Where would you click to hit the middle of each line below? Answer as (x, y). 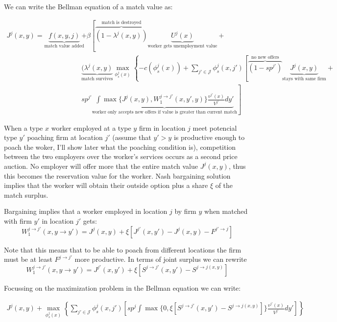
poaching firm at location (65, 137)
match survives (97, 79)
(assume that (132, 137)
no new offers (265, 57)
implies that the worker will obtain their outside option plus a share (106, 185)
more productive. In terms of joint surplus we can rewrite (161, 259)
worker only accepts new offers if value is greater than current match (164, 112)
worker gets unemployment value (182, 46)
